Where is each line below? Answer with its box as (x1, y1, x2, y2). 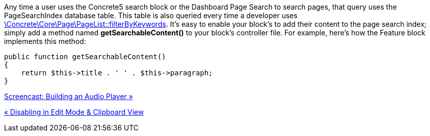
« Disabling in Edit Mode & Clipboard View (4, 108, 144, 116)
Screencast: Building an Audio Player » (4, 92, 133, 101)
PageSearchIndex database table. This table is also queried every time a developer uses (4, 11, 298, 20)
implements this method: (4, 37, 86, 46)
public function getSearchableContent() (4, 53, 166, 61)
